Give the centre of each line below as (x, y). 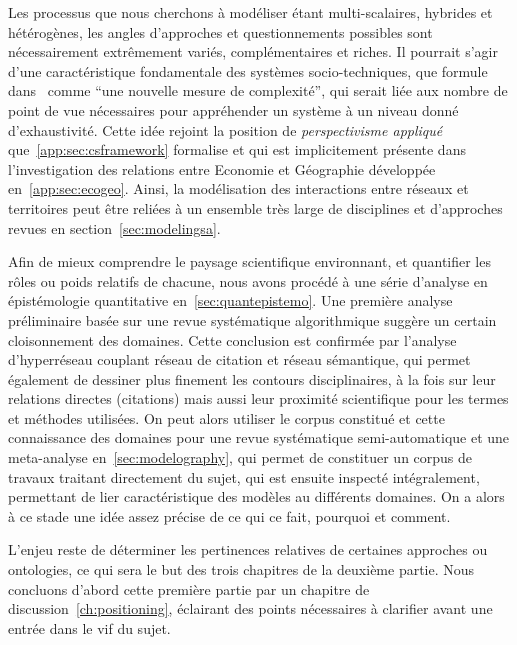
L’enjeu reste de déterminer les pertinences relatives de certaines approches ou (248, 549)
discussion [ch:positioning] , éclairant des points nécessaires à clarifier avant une (250, 608)
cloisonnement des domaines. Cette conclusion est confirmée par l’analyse (232, 339)
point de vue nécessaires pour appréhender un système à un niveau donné (233, 109)
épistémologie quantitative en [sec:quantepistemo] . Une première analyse (230, 300)
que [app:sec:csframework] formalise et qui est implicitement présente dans (237, 149)
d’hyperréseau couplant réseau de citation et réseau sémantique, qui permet (239, 359)
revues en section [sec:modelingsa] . (114, 227)
